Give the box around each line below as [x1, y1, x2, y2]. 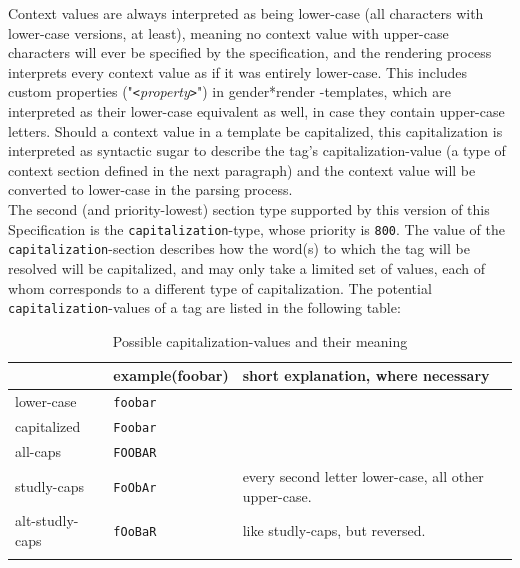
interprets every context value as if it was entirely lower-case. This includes [8, 61, 468, 82]
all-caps [15, 441, 61, 462]
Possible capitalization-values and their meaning [112, 330, 408, 351]
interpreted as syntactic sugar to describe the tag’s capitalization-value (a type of [8, 140, 506, 161]
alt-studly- [15, 510, 79, 531]
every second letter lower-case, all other [242, 465, 484, 486]
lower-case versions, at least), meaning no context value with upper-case [8, 22, 449, 43]
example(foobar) [113, 365, 229, 386]
